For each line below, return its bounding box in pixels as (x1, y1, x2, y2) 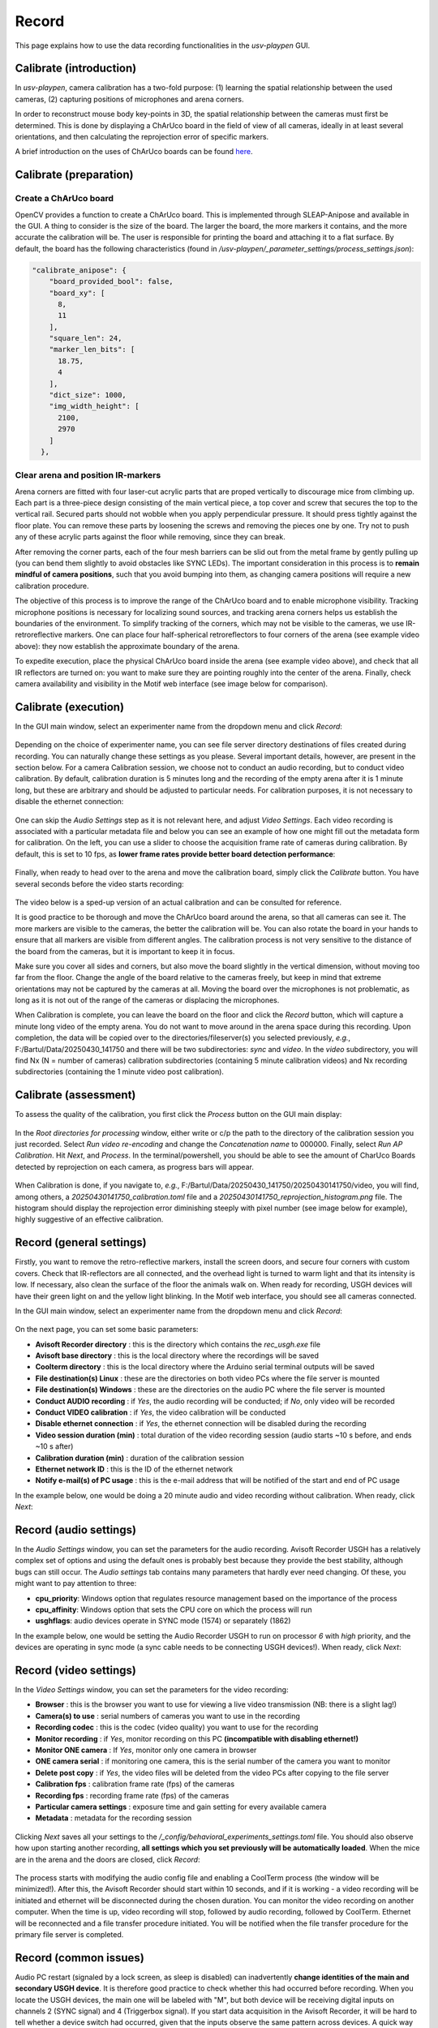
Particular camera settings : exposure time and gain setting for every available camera (35, 1802, 327, 1811)
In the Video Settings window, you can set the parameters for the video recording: (15, 1685, 289, 1695)
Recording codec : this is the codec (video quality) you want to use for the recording (35, 1722, 319, 1732)
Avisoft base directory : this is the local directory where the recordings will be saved (35, 1351, 320, 1360)
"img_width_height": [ (49, 402, 140, 411)
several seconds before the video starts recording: (15, 879, 184, 888)
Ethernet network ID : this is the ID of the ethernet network (35, 1464, 234, 1474)
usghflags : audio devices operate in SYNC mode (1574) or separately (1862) (35, 1616, 291, 1626)
